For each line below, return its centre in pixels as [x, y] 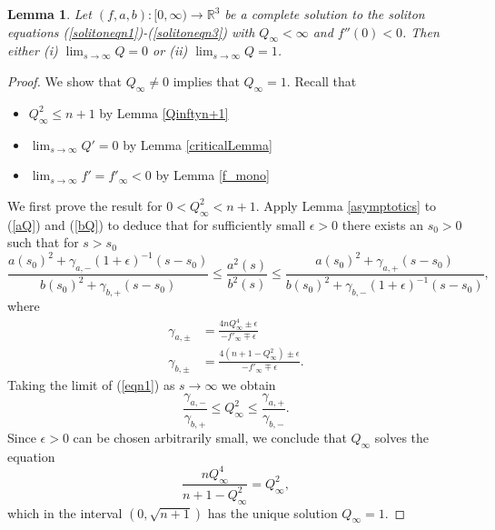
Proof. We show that [65, 80]
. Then [421, 31]
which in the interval [65, 512]
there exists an [382, 224]
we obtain [249, 384]
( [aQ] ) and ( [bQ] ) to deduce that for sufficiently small [157, 224]
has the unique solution [272, 512]
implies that [206, 80]
